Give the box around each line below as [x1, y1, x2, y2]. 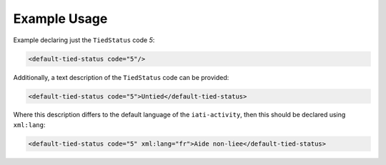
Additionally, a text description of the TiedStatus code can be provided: [13, 73, 229, 81]
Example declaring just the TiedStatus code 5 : [13, 36, 155, 44]
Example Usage [13, 11, 108, 26]
